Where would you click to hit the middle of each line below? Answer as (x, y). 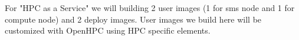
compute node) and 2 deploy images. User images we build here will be (133, 19)
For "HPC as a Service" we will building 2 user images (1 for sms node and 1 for (150, 8)
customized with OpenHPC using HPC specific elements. (108, 30)
